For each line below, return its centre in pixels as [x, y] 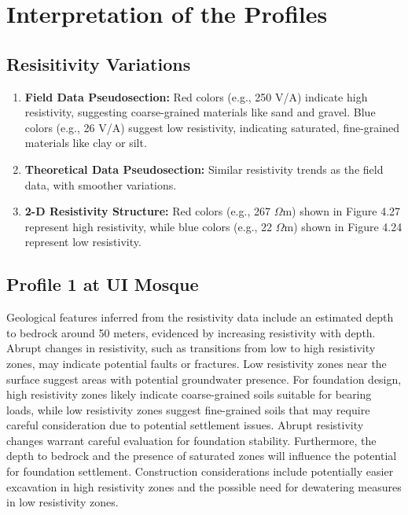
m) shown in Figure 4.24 [343, 226]
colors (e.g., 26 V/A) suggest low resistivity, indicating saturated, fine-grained [212, 127]
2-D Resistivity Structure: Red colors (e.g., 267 [147, 211]
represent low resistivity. [83, 242]
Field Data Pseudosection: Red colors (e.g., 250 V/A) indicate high [196, 96]
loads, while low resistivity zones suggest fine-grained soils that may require [188, 409]
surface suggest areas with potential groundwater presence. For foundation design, [204, 379]
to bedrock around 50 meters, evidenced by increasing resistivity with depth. [191, 332]
